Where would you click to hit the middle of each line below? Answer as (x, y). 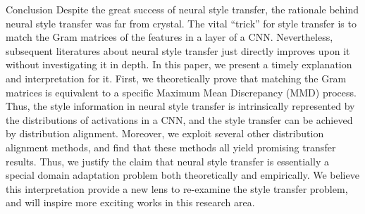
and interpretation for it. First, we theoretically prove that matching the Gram (176, 78)
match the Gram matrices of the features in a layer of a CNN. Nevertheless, (169, 37)
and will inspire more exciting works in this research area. (130, 202)
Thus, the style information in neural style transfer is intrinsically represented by (180, 106)
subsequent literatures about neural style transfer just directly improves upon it (178, 50)
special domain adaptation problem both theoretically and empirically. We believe (182, 175)
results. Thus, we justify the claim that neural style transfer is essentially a (167, 161)
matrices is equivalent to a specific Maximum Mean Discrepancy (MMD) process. (181, 92)
